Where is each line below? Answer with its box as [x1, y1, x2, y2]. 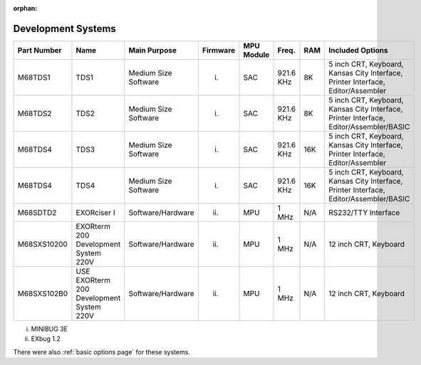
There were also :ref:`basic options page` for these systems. [13, 347, 190, 356]
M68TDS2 [17, 108, 52, 118]
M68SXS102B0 [17, 288, 68, 298]
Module [243, 50, 270, 60]
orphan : [13, 4, 38, 12]
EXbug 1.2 [31, 334, 61, 343]
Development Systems [13, 22, 117, 35]
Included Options [328, 45, 388, 55]
